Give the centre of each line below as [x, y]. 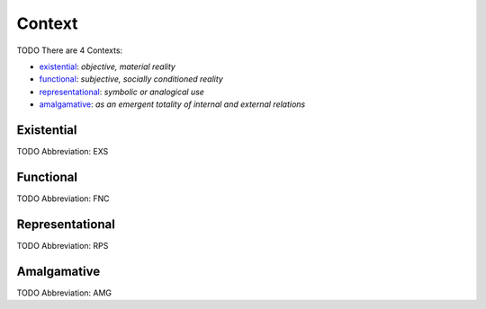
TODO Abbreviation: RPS [63, 245]
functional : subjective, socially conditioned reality [131, 79]
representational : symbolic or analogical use [121, 92]
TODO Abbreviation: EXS [63, 152]
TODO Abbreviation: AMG [64, 293]
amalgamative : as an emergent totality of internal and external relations [172, 104]
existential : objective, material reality [107, 66]
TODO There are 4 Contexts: [70, 50]
